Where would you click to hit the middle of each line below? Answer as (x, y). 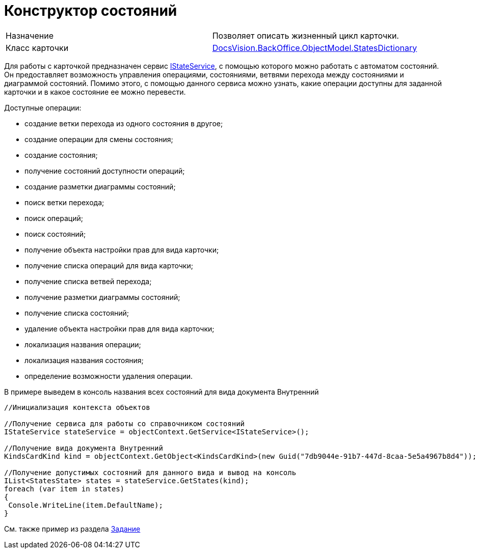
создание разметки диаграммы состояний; (100, 186)
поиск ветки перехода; (64, 202)
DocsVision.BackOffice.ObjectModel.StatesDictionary (315, 48)
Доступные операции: (43, 107)
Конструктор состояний (91, 11)
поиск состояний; (55, 234)
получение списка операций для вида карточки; (109, 265)
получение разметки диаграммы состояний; (102, 297)
